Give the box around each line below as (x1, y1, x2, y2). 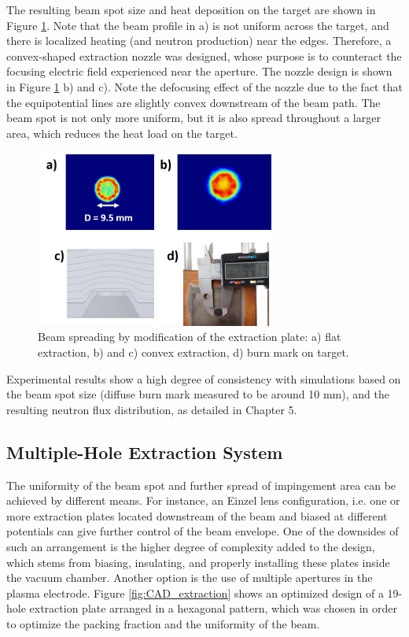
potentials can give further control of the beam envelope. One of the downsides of (6, 523, 399, 539)
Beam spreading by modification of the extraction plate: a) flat (38, 328, 341, 345)
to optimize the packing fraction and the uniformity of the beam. (6, 615, 320, 631)
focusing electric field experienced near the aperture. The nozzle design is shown (6, 63, 392, 80)
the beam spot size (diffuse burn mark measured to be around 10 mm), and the (6, 386, 389, 402)
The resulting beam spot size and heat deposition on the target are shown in (6, 2, 376, 17)
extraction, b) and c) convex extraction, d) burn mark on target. (38, 343, 349, 360)
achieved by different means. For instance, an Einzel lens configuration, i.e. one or (6, 492, 400, 509)
